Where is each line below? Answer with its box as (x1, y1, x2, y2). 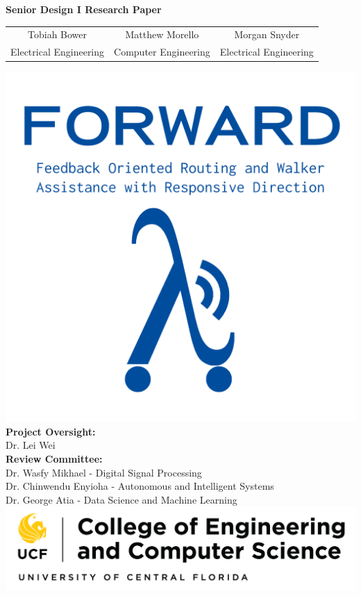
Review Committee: (6, 452, 103, 466)
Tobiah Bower (28, 27, 87, 42)
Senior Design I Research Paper (6, 2, 162, 16)
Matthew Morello (125, 27, 199, 42)
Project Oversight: (6, 424, 96, 438)
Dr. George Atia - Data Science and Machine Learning (6, 492, 237, 506)
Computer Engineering (114, 44, 210, 59)
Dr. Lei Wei (6, 438, 56, 452)
